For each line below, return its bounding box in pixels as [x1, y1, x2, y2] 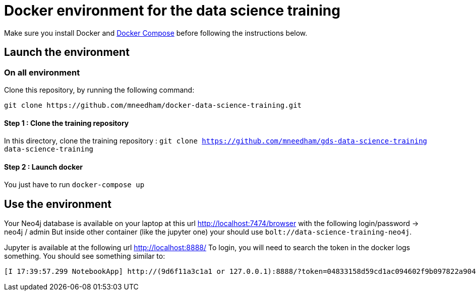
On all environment [4, 67, 80, 78]
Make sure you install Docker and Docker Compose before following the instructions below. [4, 28, 308, 37]
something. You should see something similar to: [4, 252, 165, 261]
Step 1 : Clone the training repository [4, 118, 129, 127]
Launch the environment [4, 46, 130, 59]
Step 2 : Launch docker [4, 162, 83, 171]
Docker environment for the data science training [4, 2, 340, 19]
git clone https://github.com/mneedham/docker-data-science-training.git [4, 101, 302, 109]
